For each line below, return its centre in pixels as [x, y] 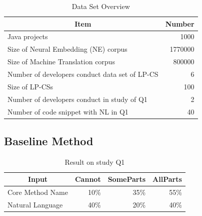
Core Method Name [38, 192]
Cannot [88, 179]
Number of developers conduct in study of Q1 [77, 99]
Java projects [28, 36]
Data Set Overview [101, 6]
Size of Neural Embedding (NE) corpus [67, 49]
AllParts [167, 179]
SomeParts [127, 179]
